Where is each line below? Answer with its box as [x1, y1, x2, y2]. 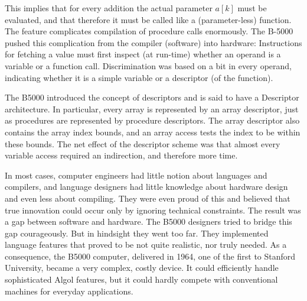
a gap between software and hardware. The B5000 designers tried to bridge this [5, 215, 292, 228]
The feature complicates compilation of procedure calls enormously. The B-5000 [5, 25, 293, 37]
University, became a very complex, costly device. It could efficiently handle [5, 261, 279, 274]
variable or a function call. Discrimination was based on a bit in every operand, [5, 59, 292, 72]
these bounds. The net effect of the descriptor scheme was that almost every [5, 137, 280, 150]
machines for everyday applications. [5, 284, 133, 297]
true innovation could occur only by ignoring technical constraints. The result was [5, 203, 301, 216]
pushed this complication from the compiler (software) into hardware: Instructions [5, 36, 302, 48]
